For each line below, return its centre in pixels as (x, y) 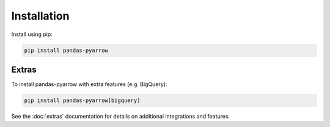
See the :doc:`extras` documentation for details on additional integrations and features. (121, 116)
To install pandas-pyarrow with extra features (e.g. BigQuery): (89, 84)
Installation (40, 16)
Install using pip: (32, 34)
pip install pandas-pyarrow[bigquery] (82, 100)
